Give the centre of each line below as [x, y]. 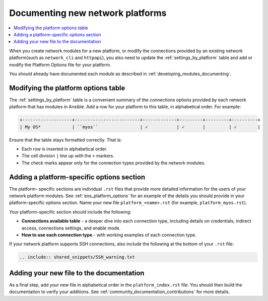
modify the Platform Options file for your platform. [60, 65]
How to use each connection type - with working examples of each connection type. [109, 235]
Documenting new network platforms [88, 13]
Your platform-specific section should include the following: [70, 212]
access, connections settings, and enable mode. [71, 228]
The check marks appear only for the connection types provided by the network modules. [113, 163]
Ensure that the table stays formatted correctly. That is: [66, 140]
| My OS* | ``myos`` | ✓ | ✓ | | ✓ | [140, 127]
